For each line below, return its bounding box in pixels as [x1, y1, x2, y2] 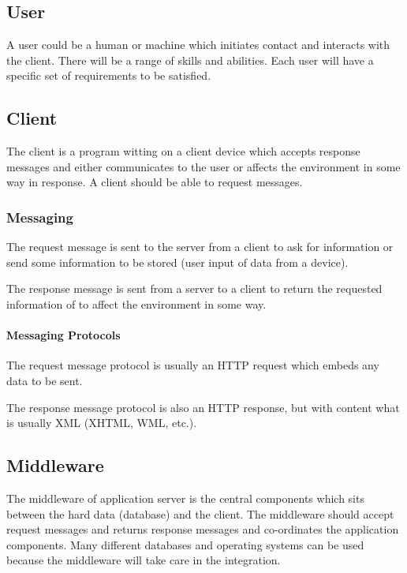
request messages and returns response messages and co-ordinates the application [6, 521, 399, 537]
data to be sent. [6, 372, 83, 388]
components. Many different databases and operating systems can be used [6, 536, 364, 552]
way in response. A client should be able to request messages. [6, 174, 303, 190]
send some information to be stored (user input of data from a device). [6, 253, 349, 270]
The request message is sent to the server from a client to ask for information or [6, 238, 394, 255]
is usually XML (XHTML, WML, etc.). [6, 414, 197, 431]
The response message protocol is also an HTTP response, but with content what [6, 399, 400, 415]
